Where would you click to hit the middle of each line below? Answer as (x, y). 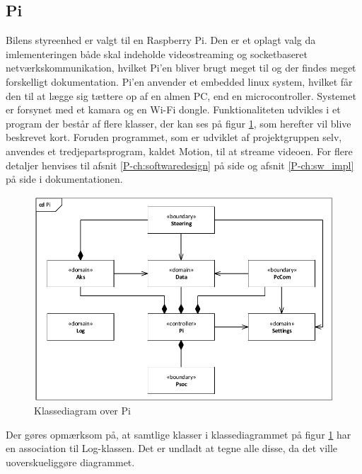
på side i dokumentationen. (64, 179)
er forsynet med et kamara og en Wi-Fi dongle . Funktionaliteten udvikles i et (173, 109)
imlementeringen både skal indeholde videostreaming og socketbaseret (157, 53)
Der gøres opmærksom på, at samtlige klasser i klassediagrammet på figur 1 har (179, 434)
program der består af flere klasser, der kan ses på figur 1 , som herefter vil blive (179, 123)
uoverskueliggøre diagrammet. (70, 462)
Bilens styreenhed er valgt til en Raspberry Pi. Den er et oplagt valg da (161, 40)
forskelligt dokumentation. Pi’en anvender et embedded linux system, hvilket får (179, 81)
